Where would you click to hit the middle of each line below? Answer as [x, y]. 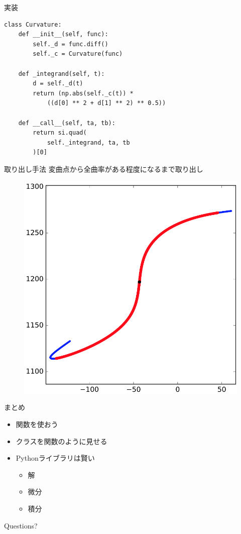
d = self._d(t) [58, 84]
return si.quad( [60, 133]
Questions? [21, 525]
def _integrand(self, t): [62, 74]
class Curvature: [33, 24]
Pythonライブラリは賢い [55, 458]
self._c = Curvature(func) [78, 54]
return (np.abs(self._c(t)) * [83, 93]
